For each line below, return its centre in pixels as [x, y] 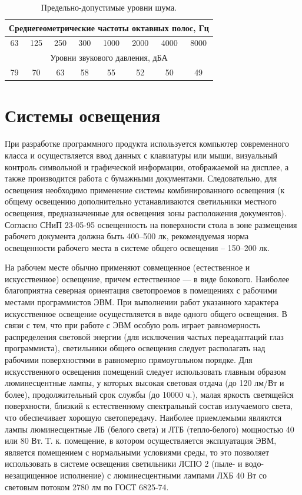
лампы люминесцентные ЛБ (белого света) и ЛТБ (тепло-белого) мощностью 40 [150, 429]
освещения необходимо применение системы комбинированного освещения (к [145, 189]
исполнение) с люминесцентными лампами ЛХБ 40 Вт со [163, 475]
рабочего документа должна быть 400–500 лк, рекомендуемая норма [127, 236]
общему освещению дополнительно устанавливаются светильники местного [141, 201]
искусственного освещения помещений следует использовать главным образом [145, 371]
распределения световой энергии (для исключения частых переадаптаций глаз [144, 336]
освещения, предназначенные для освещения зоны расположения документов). [146, 212]
